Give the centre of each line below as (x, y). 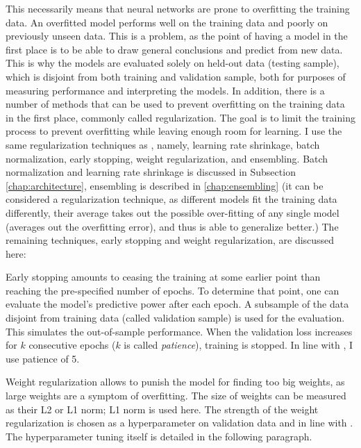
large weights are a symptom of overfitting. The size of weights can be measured (176, 396)
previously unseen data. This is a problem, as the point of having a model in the (177, 36)
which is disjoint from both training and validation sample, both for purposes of (176, 76)
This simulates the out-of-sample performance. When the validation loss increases (179, 331)
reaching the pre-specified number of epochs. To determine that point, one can (173, 290)
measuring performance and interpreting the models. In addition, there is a (165, 90)
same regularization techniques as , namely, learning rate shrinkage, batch (163, 144)
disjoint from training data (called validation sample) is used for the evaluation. (175, 318)
